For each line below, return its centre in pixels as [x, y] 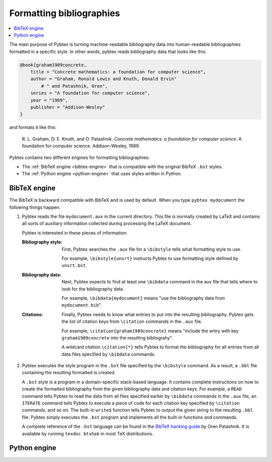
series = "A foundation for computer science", [90, 93]
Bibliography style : [42, 242]
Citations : [32, 314]
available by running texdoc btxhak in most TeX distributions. [88, 433]
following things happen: [35, 207]
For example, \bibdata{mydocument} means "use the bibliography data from [143, 298]
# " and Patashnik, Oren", [74, 86]
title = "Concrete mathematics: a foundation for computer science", [118, 72]
